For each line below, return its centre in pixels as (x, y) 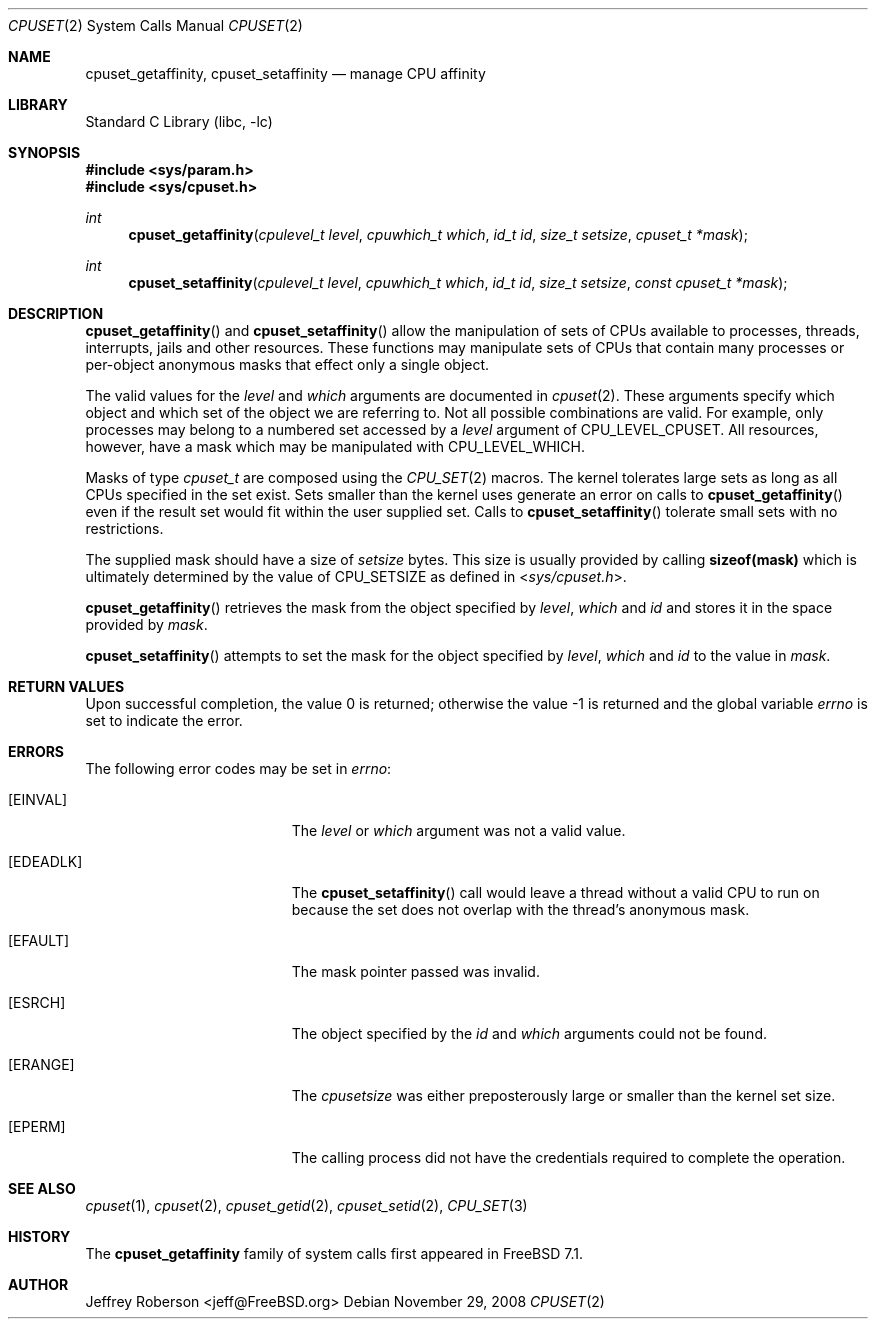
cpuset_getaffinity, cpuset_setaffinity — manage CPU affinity (285, 73)
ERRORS (36, 751)
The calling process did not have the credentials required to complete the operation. (568, 1157)
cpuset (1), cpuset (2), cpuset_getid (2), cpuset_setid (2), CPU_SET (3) (306, 1205)
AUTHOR (38, 1284)
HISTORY (39, 1236)
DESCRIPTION (56, 313)
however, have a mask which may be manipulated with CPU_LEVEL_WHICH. (335, 446)
